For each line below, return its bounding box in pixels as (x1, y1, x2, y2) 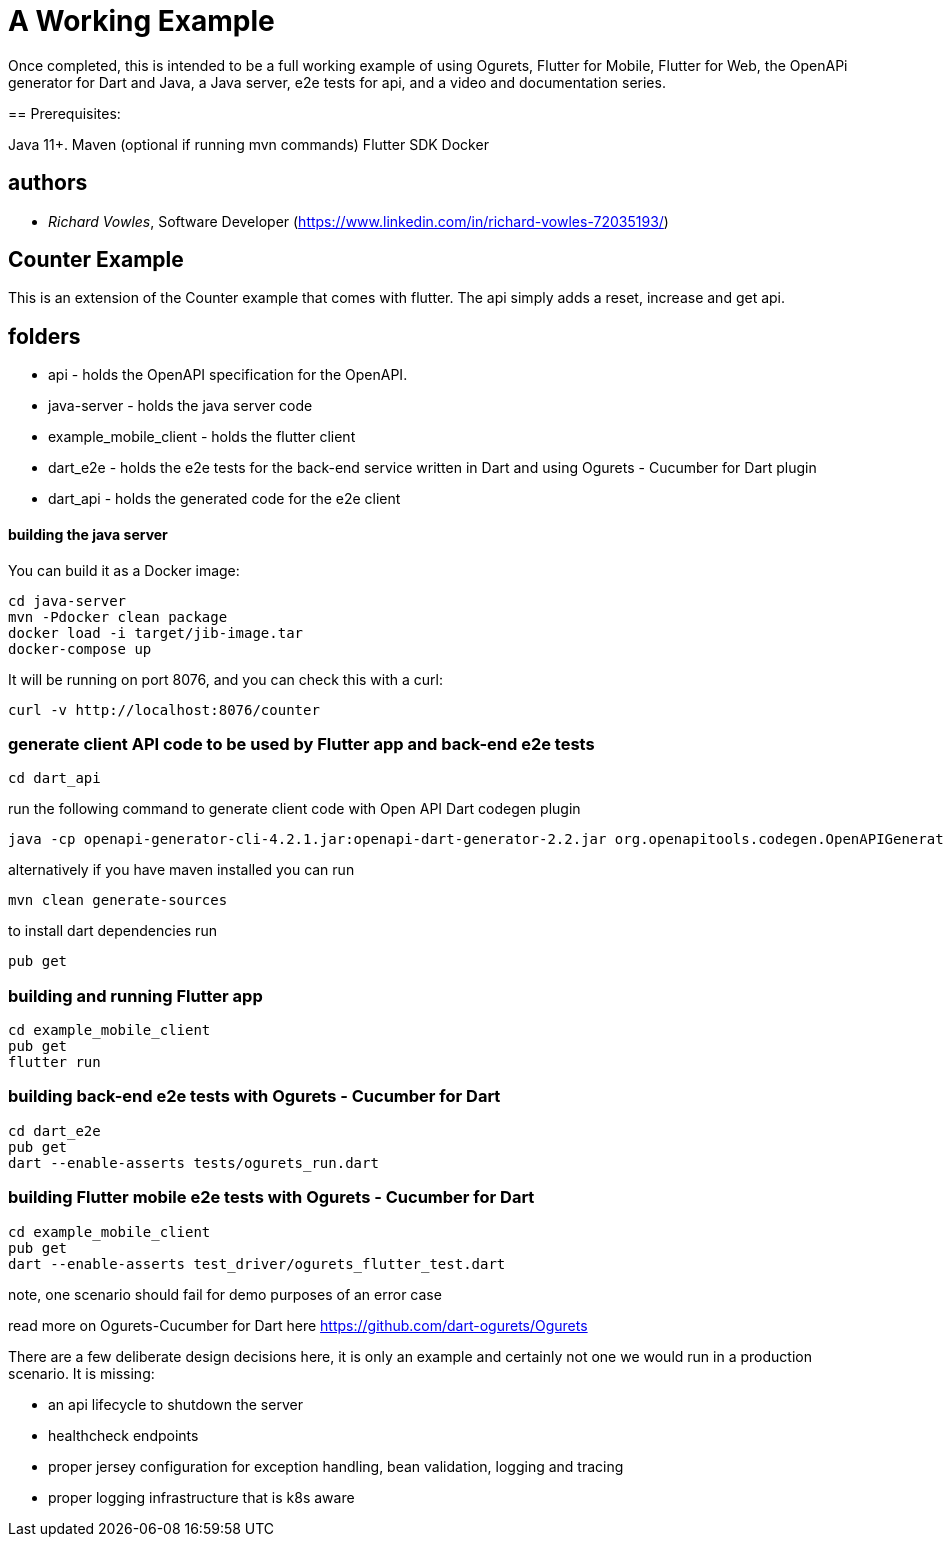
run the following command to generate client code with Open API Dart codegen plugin (8, 800, 581, 818)
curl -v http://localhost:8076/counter (8, 701, 320, 718)
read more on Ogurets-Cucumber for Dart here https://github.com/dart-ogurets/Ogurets (8, 1316, 588, 1334)
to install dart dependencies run (8, 922, 217, 940)
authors (8, 170, 88, 196)
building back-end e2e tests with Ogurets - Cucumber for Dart (8, 1086, 501, 1107)
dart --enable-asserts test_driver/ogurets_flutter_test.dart (8, 1255, 506, 1272)
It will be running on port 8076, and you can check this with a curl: (8, 670, 443, 688)
